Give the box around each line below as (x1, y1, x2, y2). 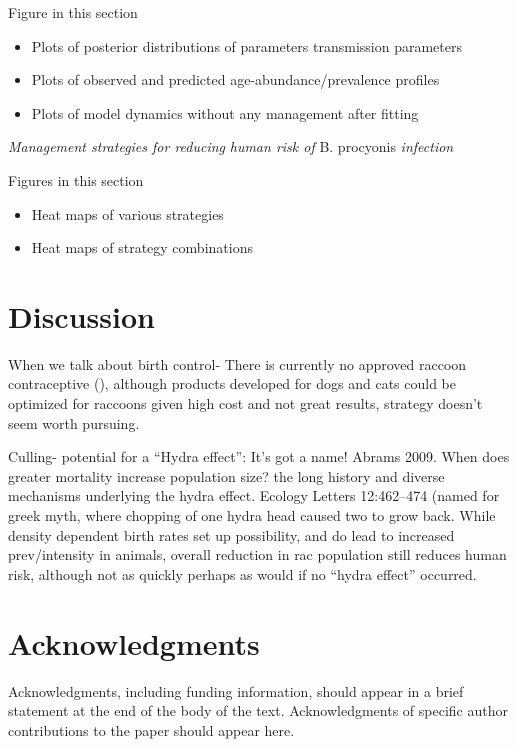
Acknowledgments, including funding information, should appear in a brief (8, 680, 464, 701)
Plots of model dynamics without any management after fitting (31, 102, 419, 123)
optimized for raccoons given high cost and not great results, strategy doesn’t (8, 393, 483, 414)
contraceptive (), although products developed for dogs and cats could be (8, 373, 456, 394)
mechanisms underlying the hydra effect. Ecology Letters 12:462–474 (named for (8, 485, 500, 506)
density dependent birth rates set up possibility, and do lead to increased (8, 524, 455, 545)
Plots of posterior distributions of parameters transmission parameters (31, 35, 462, 56)
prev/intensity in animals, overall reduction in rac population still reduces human (8, 544, 507, 565)
